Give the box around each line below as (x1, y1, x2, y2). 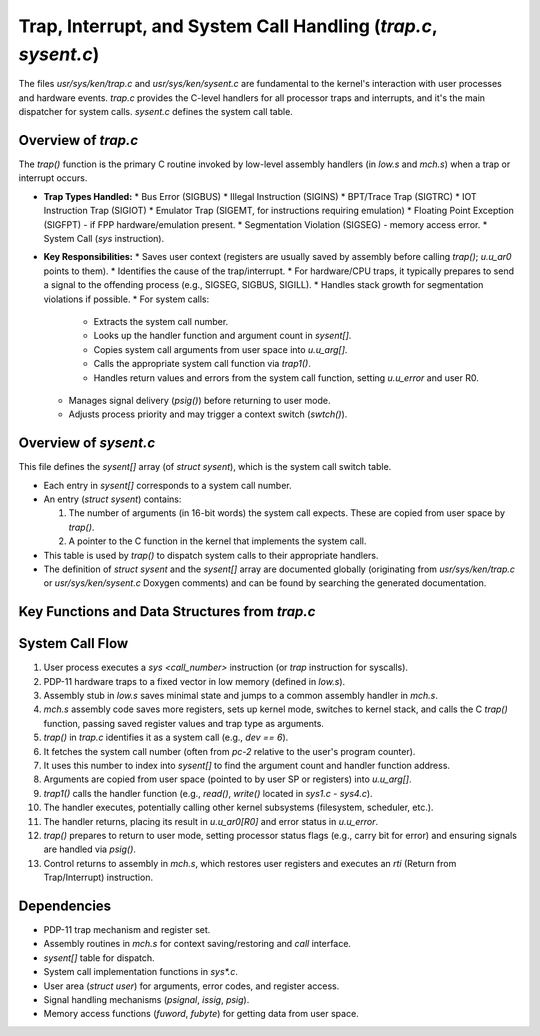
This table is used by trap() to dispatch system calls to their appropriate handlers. (43, 549, 379, 561)
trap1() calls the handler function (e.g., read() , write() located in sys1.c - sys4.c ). (43, 787, 374, 799)
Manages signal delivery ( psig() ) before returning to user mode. (68, 394, 331, 406)
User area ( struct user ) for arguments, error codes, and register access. (43, 980, 340, 992)
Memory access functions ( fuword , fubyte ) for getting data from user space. (43, 1008, 359, 1020)
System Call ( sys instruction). (43, 232, 165, 244)
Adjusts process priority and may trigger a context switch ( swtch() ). (68, 408, 348, 420)
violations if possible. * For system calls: (43, 293, 210, 305)
